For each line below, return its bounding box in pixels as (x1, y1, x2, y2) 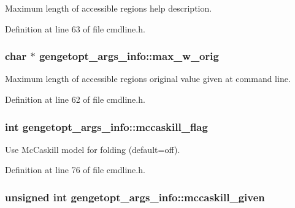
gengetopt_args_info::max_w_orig (39, 48, 219, 64)
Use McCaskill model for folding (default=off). (5, 143, 180, 155)
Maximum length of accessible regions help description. (5, 2, 212, 14)
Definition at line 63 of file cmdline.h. (5, 22, 145, 35)
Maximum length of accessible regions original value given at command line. (5, 72, 291, 85)
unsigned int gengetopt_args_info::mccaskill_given (5, 189, 265, 204)
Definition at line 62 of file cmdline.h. (5, 93, 145, 105)
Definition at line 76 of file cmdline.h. (5, 163, 145, 176)
